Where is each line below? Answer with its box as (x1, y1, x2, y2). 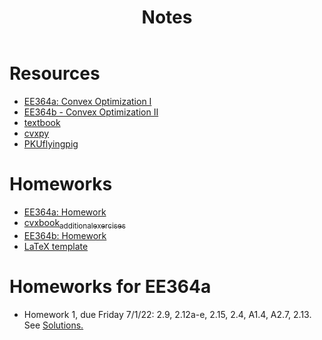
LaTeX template (23, 240, 89, 252)
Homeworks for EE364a (9, 275, 212, 298)
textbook (23, 116, 61, 128)
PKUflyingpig (23, 137, 79, 150)
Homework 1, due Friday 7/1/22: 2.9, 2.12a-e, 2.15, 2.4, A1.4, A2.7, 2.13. (23, 308, 312, 320)
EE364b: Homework (23, 229, 107, 241)
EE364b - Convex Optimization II (23, 106, 159, 118)
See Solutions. (23, 319, 84, 331)
